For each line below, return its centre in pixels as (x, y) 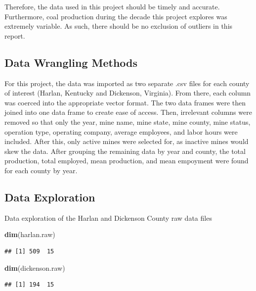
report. (15, 35)
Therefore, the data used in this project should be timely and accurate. (112, 6)
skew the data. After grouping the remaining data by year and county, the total (125, 151)
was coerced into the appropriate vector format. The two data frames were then (125, 102)
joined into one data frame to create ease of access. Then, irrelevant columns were (128, 112)
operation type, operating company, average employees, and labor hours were (121, 131)
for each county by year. (41, 170)
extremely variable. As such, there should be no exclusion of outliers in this (119, 26)
